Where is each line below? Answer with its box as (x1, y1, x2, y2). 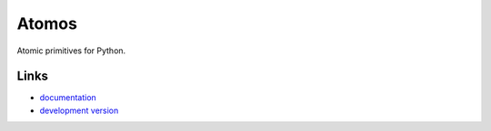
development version (39, 105, 119, 116)
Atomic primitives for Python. (16, 45, 126, 56)
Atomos (16, 14, 77, 33)
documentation (39, 92, 97, 103)
